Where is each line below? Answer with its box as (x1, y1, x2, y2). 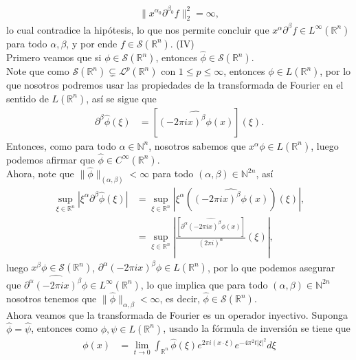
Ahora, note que (6, 166, 74, 181)
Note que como (6, 64, 69, 78)
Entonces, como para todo (6, 138, 116, 153)
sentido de (6, 91, 49, 105)
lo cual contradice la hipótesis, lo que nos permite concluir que (6, 22, 269, 36)
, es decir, (159, 291, 200, 306)
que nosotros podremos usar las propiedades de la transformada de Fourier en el (6, 78, 344, 92)
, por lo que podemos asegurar (207, 260, 335, 274)
